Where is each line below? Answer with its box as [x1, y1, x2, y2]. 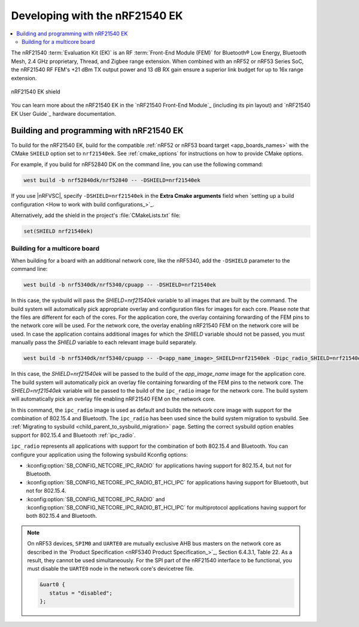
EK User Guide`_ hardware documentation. [11, 110, 116, 117]
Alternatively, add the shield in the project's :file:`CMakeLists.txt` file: [11, 212, 181, 219]
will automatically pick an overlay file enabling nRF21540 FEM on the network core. [11, 396, 215, 403]
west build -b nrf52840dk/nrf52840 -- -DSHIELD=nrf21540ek [23, 177, 200, 184]
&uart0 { [39, 581, 66, 588]
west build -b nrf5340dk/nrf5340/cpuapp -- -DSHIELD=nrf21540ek [23, 282, 217, 288]
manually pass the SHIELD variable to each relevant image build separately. [11, 339, 197, 346]
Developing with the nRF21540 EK [11, 9, 183, 22]
